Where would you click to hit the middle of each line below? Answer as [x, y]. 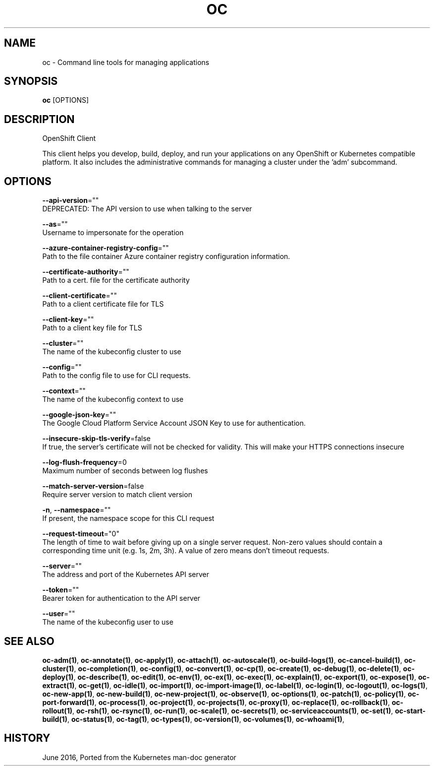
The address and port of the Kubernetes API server [126, 575]
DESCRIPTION [39, 119]
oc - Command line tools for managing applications [126, 62]
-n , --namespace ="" [77, 510]
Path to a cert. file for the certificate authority [116, 280]
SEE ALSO [29, 641]
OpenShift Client [69, 138]
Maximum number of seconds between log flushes [125, 471]
